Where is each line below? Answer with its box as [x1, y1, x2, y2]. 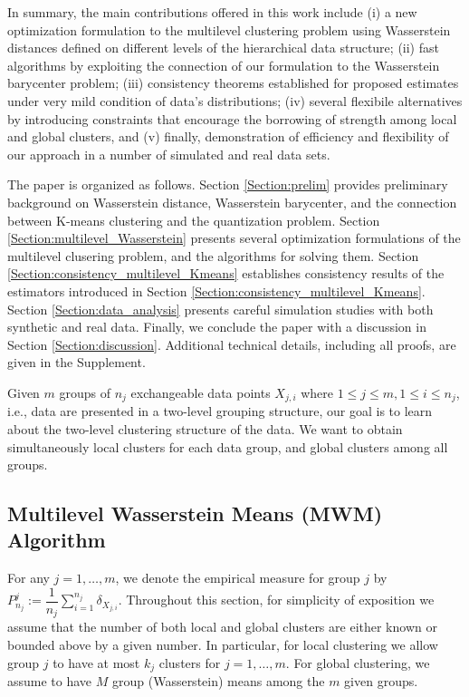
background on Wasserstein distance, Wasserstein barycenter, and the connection [7, 192, 457, 211]
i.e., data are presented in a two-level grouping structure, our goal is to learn [7, 402, 433, 421]
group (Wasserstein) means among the [111, 672, 325, 691]
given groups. [344, 672, 418, 691]
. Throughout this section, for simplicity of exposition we [118, 590, 435, 609]
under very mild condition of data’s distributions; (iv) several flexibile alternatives [7, 91, 463, 110]
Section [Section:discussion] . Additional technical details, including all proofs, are [7, 334, 456, 353]
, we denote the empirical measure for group [115, 568, 360, 587]
